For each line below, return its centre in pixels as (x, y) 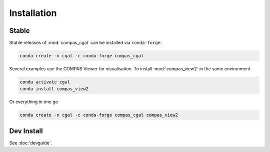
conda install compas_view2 (54, 89)
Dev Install (26, 131)
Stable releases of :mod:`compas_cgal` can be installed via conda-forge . (85, 43)
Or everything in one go (34, 102)
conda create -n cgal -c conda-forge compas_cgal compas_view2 (99, 115)
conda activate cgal (45, 82)
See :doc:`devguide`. (31, 143)
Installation (33, 13)
